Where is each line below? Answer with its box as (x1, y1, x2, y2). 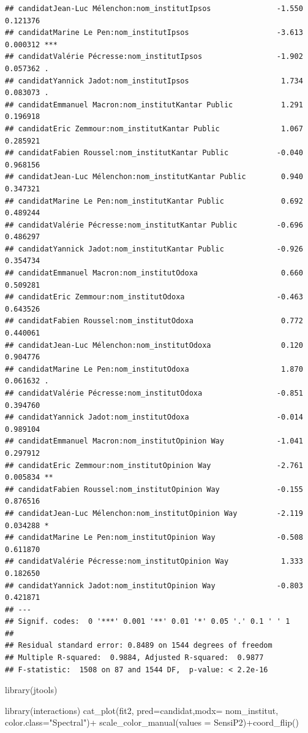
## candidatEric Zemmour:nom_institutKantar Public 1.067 (5, 124, 303, 133)
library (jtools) (5, 683, 58, 696)
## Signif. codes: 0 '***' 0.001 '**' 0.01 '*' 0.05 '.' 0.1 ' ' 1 (5, 617, 290, 626)
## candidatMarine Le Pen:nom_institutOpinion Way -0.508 (5, 533, 303, 542)
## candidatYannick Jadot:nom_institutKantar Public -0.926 (5, 244, 303, 253)
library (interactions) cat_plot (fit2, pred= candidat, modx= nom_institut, (5, 704, 279, 716)
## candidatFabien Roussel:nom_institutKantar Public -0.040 (5, 148, 303, 158)
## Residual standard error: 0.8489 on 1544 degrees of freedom (5, 641, 272, 650)
